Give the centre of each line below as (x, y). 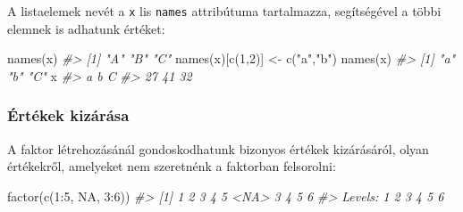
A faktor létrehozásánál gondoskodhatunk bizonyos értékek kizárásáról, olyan (218, 148)
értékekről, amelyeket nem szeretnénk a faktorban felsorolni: (172, 166)
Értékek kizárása (68, 115)
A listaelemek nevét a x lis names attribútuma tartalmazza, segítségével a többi (224, 11)
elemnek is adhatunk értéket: (86, 28)
